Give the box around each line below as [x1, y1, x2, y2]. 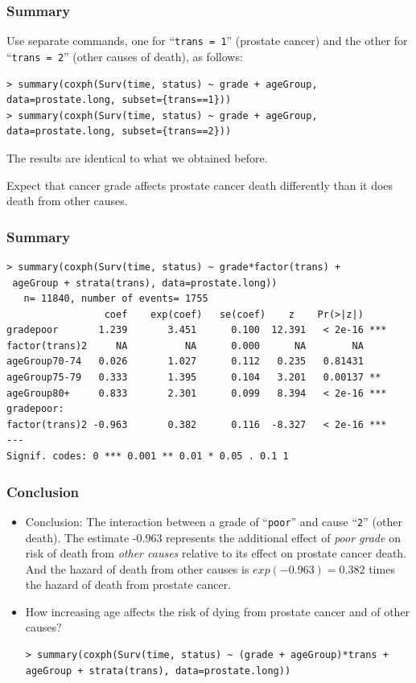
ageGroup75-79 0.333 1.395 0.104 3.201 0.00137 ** [6, 372, 381, 384]
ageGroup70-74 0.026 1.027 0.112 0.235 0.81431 [6, 356, 364, 368]
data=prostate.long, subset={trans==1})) [6, 94, 232, 106]
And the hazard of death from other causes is [25, 560, 249, 577]
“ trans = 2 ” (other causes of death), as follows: [6, 47, 243, 64]
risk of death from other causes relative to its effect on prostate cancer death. [25, 545, 407, 562]
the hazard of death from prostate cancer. [25, 576, 232, 593]
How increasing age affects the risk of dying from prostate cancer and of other [25, 603, 410, 619]
